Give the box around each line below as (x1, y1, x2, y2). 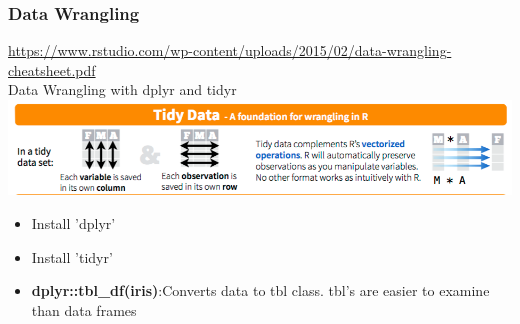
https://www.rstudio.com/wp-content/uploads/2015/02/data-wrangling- (8, 40, 452, 61)
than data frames (31, 299, 137, 320)
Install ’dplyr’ (31, 212, 116, 233)
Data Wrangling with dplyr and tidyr (8, 79, 237, 100)
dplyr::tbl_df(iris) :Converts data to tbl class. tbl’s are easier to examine (31, 280, 490, 301)
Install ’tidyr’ (31, 246, 113, 267)
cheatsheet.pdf (8, 59, 96, 80)
